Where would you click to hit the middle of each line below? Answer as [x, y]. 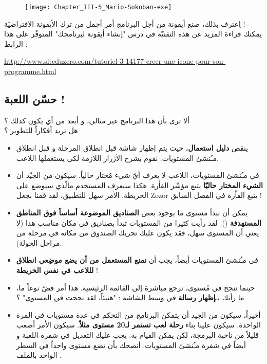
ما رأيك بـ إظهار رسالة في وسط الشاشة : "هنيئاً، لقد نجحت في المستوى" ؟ [130, 297]
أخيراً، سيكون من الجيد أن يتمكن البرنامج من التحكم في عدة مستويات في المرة [138, 314]
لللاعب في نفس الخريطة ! [57, 270]
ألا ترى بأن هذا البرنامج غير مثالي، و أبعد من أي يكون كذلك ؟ [97, 120]
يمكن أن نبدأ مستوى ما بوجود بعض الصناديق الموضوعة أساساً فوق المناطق [132, 212]
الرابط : [16, 43]
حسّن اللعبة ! [35, 99]
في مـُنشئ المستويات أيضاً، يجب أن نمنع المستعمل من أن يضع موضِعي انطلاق [137, 260]
